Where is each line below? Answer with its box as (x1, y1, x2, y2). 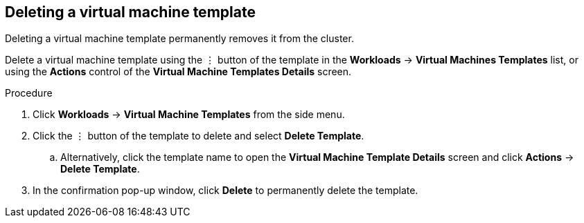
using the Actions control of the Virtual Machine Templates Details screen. (5, 66, 352, 78)
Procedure (5, 87, 53, 99)
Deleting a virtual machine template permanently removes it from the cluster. (5, 32, 354, 45)
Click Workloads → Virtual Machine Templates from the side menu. (33, 108, 345, 121)
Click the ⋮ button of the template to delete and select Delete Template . (33, 130, 364, 142)
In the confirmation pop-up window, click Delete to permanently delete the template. (33, 184, 418, 197)
